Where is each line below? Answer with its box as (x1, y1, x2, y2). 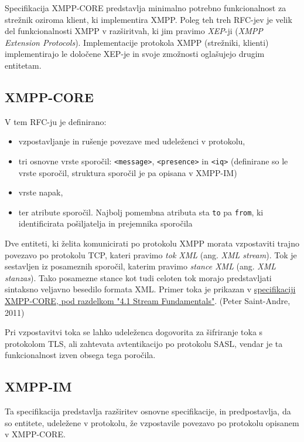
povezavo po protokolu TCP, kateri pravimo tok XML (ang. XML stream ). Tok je (5, 248, 297, 261)
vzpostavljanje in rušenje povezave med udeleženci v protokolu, (18, 135, 245, 147)
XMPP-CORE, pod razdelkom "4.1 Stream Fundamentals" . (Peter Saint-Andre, (5, 295, 291, 307)
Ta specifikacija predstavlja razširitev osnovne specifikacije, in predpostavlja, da (5, 405, 291, 417)
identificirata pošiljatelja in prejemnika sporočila (18, 217, 193, 230)
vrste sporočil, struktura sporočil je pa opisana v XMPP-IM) (18, 166, 237, 178)
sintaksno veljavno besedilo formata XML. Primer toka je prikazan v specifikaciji (5, 283, 296, 295)
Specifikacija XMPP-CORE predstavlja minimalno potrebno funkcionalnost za (5, 2, 286, 14)
